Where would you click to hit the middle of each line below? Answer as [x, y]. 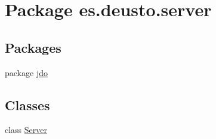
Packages [33, 47]
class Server [26, 130]
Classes [27, 105]
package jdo [26, 72]
